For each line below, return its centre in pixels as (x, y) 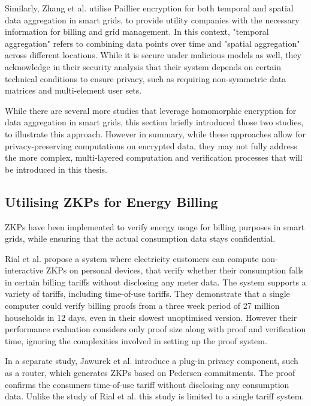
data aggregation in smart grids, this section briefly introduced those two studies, (154, 122)
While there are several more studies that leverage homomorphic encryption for (151, 110)
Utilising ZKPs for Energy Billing (111, 201)
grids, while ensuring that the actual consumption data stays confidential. (140, 238)
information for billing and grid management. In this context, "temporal (137, 31)
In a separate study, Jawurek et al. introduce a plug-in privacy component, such (152, 361)
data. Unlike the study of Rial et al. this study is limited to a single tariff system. (155, 396)
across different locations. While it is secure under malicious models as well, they (153, 55)
